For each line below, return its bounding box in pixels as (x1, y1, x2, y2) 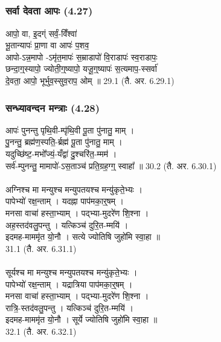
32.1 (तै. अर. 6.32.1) (5, 324, 77, 337)
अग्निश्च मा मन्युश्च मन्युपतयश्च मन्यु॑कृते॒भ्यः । (5, 182, 143, 195)
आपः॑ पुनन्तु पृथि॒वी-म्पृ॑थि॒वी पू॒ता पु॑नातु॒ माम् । (5, 123, 135, 136)
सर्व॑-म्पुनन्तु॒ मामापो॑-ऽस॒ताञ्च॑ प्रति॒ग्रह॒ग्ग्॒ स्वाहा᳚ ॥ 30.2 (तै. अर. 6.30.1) (5, 159, 217, 172)
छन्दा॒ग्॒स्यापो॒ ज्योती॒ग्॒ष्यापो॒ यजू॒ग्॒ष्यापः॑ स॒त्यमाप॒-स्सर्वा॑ (5, 62, 157, 75)
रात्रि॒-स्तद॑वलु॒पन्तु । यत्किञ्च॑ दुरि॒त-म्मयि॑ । (5, 301, 133, 314)
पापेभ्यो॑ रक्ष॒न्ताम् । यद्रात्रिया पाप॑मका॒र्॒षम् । (5, 277, 133, 290)
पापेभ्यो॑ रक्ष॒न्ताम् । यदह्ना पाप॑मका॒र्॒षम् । (5, 195, 124, 207)
